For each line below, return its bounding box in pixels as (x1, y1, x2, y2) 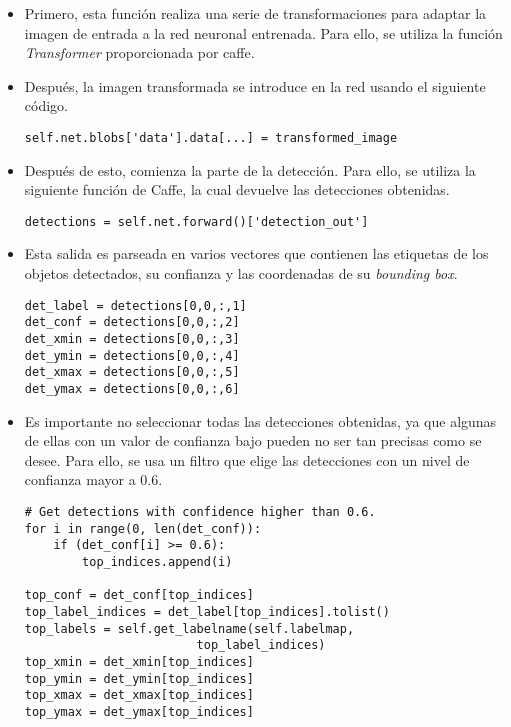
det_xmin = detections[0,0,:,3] (24, 331, 240, 346)
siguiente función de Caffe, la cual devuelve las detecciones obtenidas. (24, 179, 450, 200)
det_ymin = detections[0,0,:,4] (24, 348, 240, 363)
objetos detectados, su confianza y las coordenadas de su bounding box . (24, 263, 458, 284)
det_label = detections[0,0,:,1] (24, 298, 247, 313)
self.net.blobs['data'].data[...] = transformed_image (24, 130, 398, 145)
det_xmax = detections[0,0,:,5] (24, 365, 240, 380)
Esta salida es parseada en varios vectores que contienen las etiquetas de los (24, 243, 489, 264)
